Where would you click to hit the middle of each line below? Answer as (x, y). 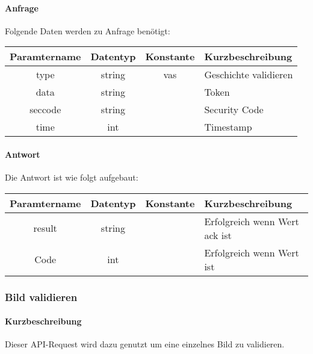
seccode (45, 110)
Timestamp (228, 127)
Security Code (234, 110)
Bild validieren (41, 297)
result (45, 228)
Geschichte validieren (249, 75)
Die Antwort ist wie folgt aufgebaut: (72, 177)
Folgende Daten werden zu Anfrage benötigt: (88, 30)
